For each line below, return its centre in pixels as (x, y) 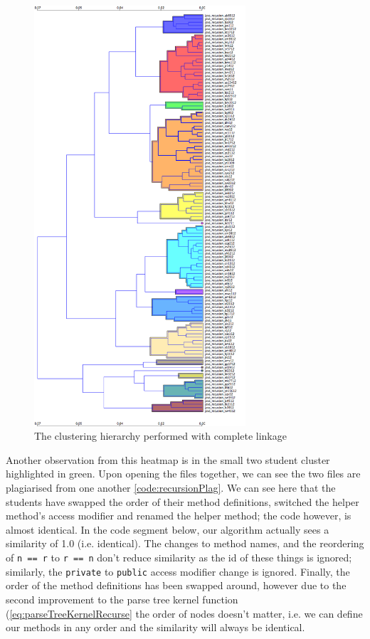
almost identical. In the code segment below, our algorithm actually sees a (168, 529)
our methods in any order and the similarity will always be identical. (155, 627)
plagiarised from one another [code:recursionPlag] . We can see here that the (171, 488)
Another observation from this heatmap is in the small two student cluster (168, 459)
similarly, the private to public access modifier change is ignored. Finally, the (178, 571)
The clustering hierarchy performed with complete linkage (160, 436)
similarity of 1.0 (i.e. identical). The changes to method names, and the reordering (185, 543)
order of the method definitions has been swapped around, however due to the (176, 585)
